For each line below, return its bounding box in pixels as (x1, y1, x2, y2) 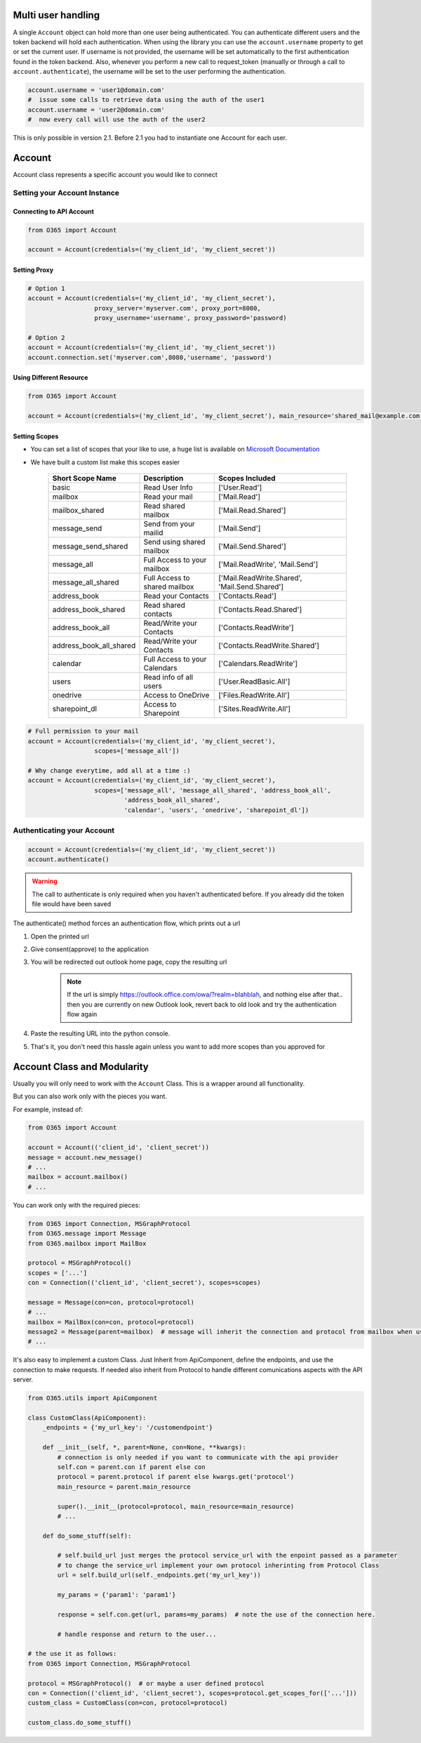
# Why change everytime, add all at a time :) (27, 766, 191, 775)
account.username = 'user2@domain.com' (27, 105, 165, 114)
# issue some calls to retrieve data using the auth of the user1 (27, 96, 265, 104)
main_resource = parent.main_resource (57, 1482, 191, 1491)
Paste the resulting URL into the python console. (30, 1029, 171, 1038)
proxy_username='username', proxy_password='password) (94, 314, 287, 322)
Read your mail (143, 492, 193, 502)
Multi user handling (13, 9, 100, 21)
